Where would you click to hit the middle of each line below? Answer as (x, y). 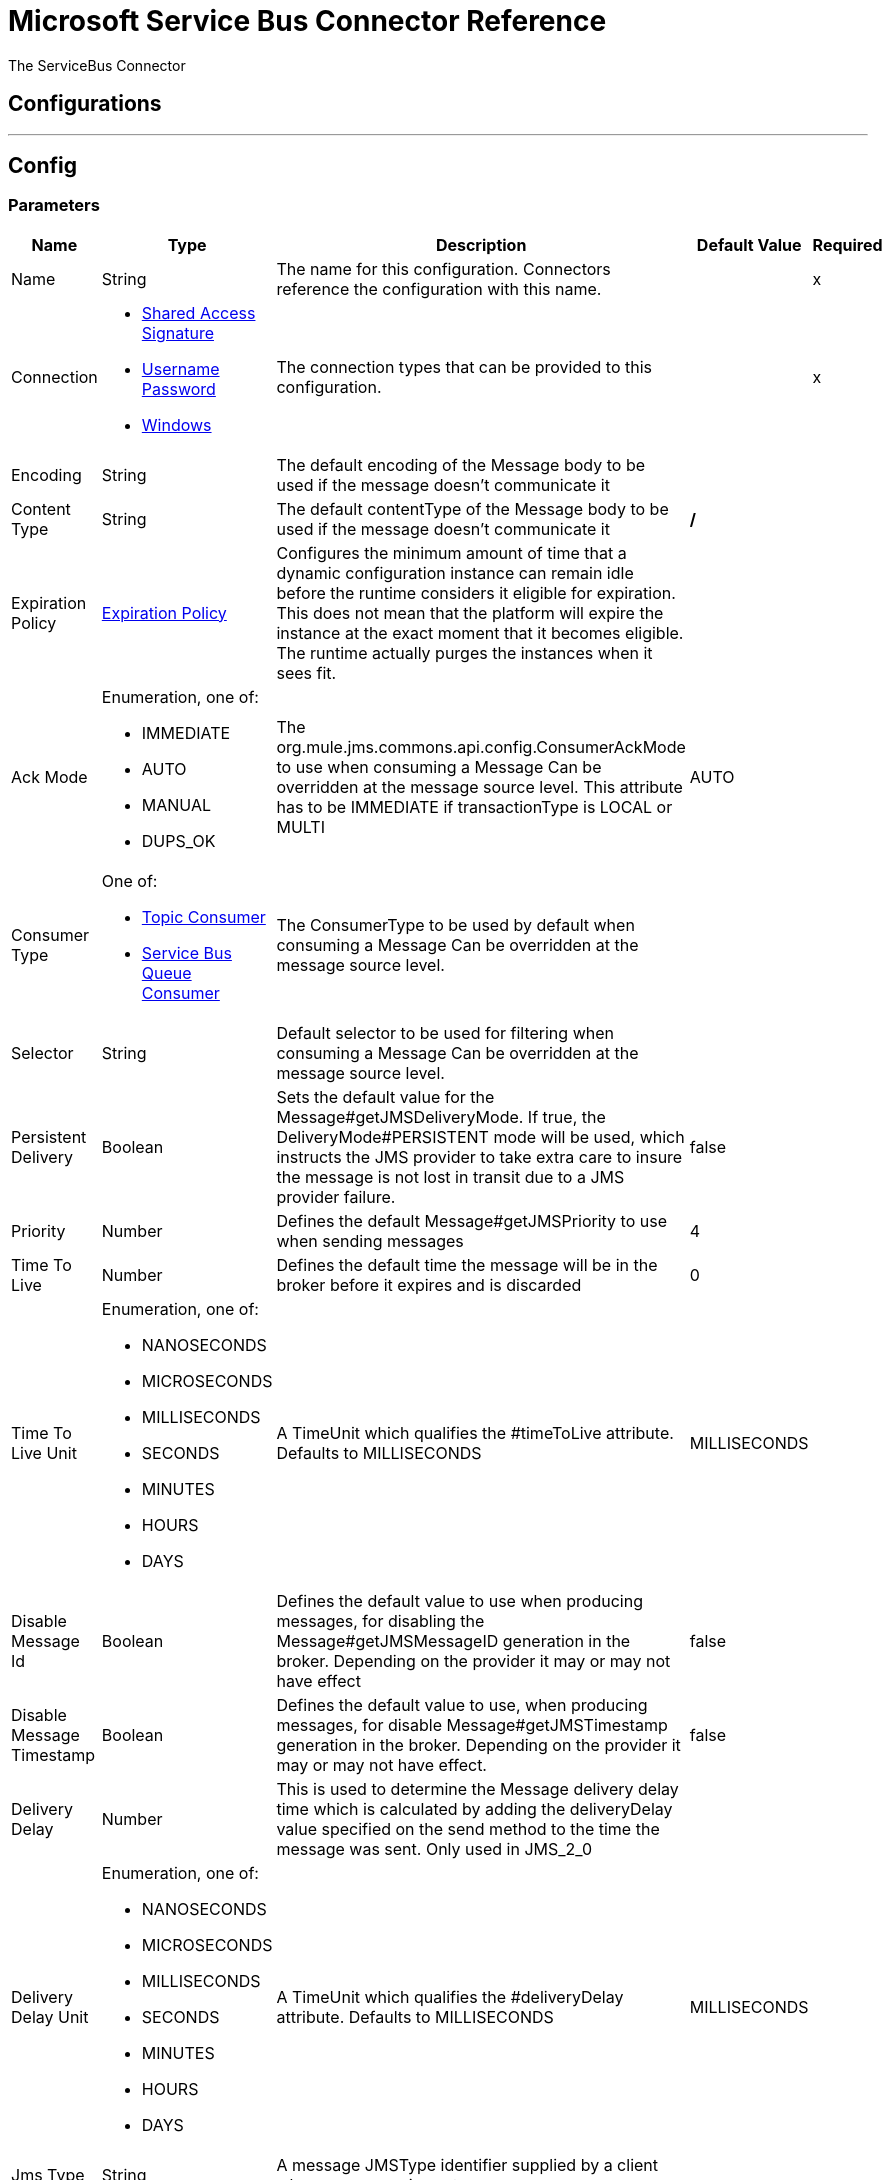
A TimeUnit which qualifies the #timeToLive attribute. (475, 1432)
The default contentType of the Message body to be (472, 508)
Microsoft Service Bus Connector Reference (307, 21)
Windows (176, 424)
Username (180, 368)
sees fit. (306, 672)
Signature (177, 332)
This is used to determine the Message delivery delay (477, 1788)
